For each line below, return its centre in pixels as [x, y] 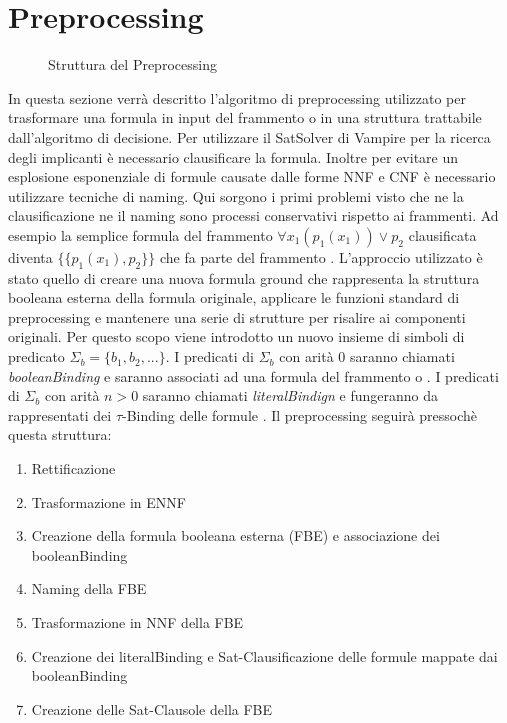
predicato [36, 356]
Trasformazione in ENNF [108, 501]
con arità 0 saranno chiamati [367, 356]
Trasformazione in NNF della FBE [137, 621]
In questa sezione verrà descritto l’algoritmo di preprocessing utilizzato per [237, 97]
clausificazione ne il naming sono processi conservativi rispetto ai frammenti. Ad [253, 215]
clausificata [442, 234]
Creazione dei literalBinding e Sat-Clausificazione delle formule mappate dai [264, 655]
